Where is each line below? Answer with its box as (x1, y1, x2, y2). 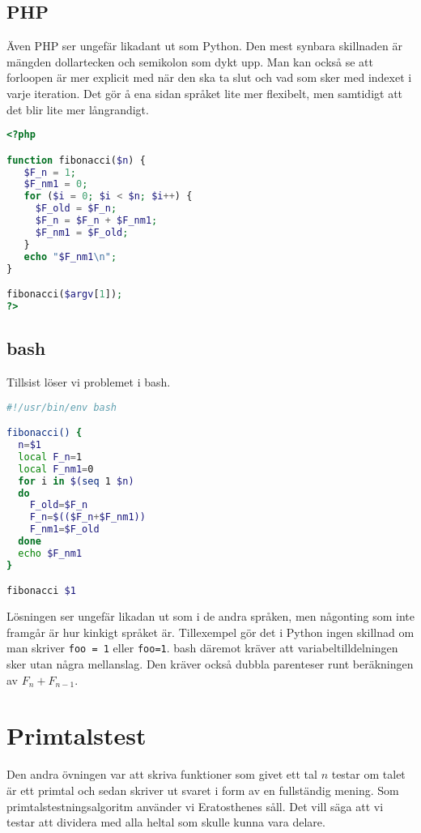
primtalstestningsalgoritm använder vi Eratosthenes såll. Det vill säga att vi (6, 797, 384, 814)
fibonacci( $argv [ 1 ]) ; (6, 288, 123, 301)
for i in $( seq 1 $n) (18, 475, 134, 487)
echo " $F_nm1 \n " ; (23, 250, 117, 263)
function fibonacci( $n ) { (6, 154, 146, 166)
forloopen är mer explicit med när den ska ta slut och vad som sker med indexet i (6, 69, 412, 86)
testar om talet (331, 766, 406, 783)
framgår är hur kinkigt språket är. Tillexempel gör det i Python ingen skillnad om (6, 623, 415, 640)
